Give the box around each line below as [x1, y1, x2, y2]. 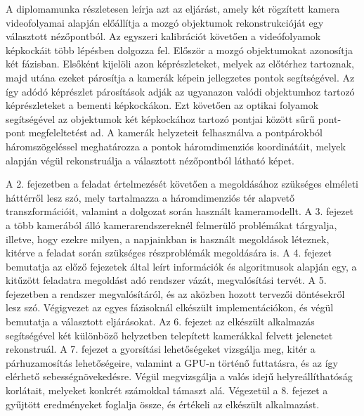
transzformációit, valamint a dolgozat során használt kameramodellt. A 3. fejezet [6, 204, 354, 219]
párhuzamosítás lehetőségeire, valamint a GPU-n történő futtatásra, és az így [6, 355, 338, 370]
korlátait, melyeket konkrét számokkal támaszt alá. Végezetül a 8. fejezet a [6, 383, 328, 398]
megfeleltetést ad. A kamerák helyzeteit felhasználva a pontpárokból [28, 125, 323, 140]
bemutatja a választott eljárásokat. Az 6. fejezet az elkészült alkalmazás [6, 314, 315, 329]
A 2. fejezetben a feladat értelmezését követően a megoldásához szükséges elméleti [6, 176, 358, 191]
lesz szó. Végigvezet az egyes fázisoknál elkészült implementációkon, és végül [6, 300, 334, 315]
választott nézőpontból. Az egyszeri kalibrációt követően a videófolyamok [6, 29, 321, 44]
